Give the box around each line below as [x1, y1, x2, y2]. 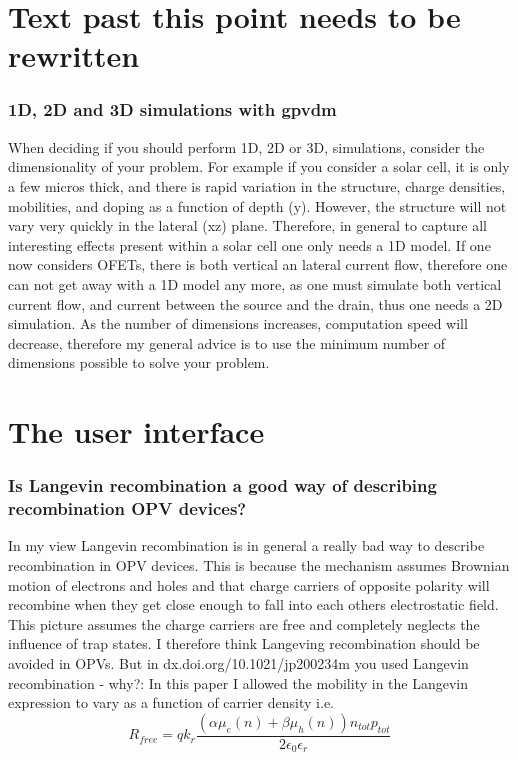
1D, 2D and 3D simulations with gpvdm [8, 97, 337, 122]
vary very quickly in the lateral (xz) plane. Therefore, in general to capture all [8, 215, 488, 236]
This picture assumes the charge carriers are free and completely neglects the [8, 613, 480, 634]
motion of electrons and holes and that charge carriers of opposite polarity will [8, 574, 490, 595]
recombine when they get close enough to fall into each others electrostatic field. [8, 594, 499, 615]
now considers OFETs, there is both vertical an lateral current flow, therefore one [8, 254, 508, 275]
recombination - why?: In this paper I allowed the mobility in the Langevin [8, 672, 469, 693]
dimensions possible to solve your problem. [8, 352, 270, 373]
